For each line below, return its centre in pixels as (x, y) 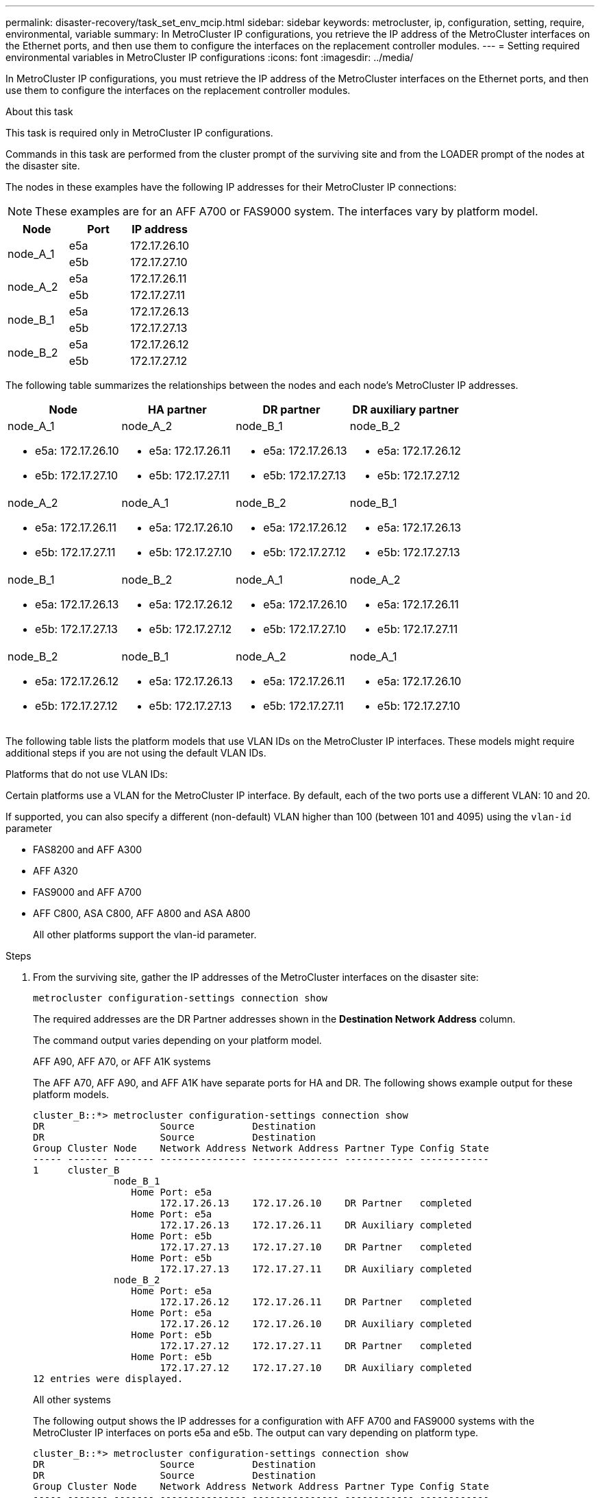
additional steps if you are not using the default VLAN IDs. (136, 753)
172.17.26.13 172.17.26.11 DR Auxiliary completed (316, 1225)
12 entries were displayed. (108, 1379)
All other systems (72, 1400)
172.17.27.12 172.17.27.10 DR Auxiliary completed (316, 1368)
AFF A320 (55, 871)
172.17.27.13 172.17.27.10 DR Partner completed (316, 1247)
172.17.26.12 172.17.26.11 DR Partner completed (316, 1302)
